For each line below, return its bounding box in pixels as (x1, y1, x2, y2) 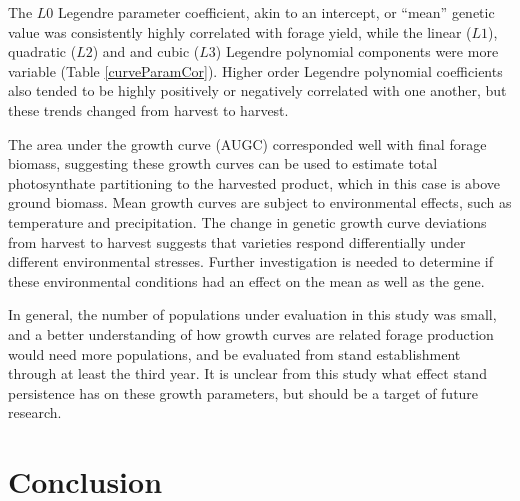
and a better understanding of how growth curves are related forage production (8, 323, 494, 344)
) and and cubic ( (92, 41, 200, 62)
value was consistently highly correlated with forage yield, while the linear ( (8, 21, 472, 42)
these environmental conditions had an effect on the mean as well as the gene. (8, 270, 485, 291)
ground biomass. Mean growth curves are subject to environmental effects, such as (8, 192, 512, 213)
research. (8, 402, 62, 423)
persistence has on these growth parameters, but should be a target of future (8, 382, 479, 403)
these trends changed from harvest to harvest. (8, 99, 289, 120)
